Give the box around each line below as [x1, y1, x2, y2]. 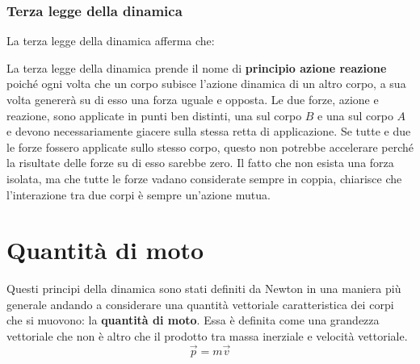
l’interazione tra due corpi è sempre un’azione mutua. [6, 186, 271, 203]
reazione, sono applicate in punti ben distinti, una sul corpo [6, 107, 302, 123]
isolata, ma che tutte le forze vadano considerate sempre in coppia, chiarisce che [6, 169, 402, 186]
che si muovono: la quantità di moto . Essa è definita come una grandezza [6, 312, 380, 328]
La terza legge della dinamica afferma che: [6, 32, 215, 49]
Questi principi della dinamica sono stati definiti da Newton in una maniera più [6, 280, 401, 297]
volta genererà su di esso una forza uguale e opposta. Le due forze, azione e [6, 91, 379, 107]
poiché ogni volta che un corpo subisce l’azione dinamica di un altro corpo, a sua [6, 75, 406, 92]
